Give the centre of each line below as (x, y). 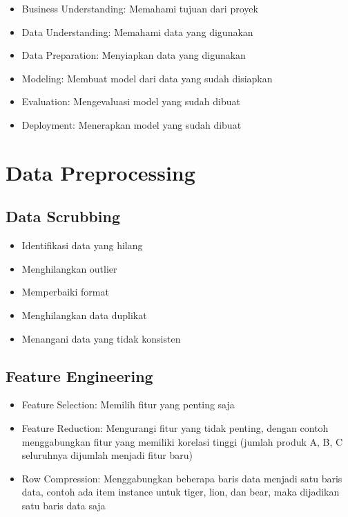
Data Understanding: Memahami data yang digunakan (137, 31)
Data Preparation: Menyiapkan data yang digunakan (134, 55)
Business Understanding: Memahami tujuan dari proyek (140, 8)
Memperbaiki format (65, 292)
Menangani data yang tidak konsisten (101, 338)
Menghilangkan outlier (69, 268)
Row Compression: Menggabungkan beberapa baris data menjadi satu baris (182, 478)
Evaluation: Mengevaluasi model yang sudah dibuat (131, 101)
